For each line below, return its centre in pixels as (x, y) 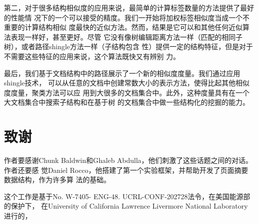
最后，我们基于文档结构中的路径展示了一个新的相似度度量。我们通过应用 (122, 73)
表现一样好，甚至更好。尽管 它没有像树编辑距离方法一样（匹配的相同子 (127, 37)
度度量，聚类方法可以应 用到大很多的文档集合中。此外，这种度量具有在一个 (127, 92)
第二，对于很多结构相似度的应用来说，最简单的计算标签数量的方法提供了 (122, 7)
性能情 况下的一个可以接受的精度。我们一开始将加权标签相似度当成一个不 (130, 17)
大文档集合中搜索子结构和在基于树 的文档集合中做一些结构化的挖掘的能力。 (127, 102)
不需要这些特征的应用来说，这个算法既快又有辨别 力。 (92, 56)
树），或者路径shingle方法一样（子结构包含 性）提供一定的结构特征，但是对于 (129, 46)
